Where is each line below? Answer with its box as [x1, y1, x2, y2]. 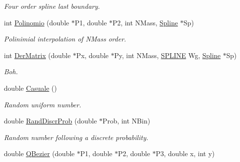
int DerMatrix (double [4, 50, 71, 60]
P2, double [118, 148, 150, 159]
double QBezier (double [4, 148, 75, 159]
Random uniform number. [4, 99, 82, 109]
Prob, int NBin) [102, 116, 151, 126]
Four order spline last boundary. [4, 1, 100, 11]
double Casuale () [4, 82, 57, 93]
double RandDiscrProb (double [4, 116, 97, 126]
